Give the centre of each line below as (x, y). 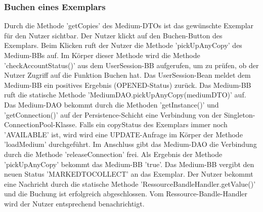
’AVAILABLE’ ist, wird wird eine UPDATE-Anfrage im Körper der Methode (123, 134)
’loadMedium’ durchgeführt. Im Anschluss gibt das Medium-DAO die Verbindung (130, 144)
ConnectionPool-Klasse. (41, 124)
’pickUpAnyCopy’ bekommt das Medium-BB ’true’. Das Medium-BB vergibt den (129, 164)
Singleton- (239, 114)
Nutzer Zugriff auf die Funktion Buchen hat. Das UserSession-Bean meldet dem (127, 75)
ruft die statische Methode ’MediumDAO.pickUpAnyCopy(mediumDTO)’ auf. (125, 95)
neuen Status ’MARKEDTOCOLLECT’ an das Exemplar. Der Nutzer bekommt (129, 174)
